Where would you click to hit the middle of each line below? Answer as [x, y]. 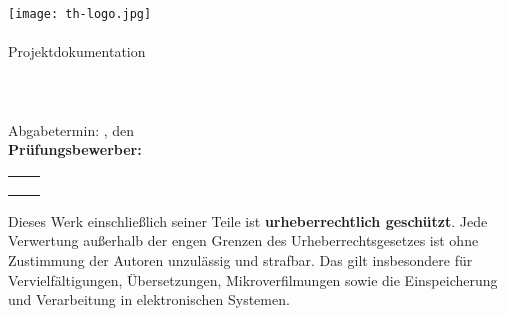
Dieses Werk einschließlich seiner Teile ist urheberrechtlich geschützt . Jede [248, 220]
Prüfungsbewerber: [75, 149]
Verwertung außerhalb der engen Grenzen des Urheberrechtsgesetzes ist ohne [243, 240]
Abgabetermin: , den [71, 129]
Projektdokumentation [77, 51]
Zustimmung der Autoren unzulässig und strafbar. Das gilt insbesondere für [240, 260]
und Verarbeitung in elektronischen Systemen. [149, 299]
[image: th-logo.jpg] [80, 14]
